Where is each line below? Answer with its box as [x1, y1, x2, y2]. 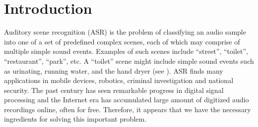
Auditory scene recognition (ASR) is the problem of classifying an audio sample [4, 27, 246, 37]
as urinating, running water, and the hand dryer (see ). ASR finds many [4, 65, 223, 76]
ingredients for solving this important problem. [4, 114, 147, 124]
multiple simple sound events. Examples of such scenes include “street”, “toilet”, [4, 46, 248, 56]
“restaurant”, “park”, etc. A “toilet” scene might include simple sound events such [4, 55, 254, 66]
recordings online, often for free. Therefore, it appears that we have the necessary [4, 104, 251, 114]
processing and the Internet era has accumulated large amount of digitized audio [4, 94, 249, 105]
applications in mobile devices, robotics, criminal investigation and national [4, 75, 234, 85]
